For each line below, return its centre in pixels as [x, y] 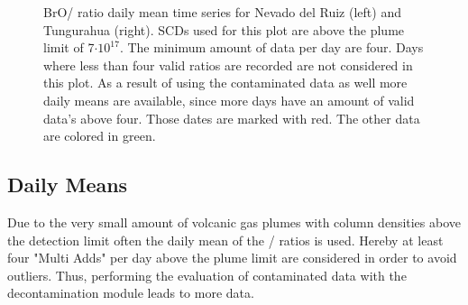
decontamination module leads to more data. [131, 293]
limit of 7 [69, 47]
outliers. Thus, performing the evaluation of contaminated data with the [207, 275]
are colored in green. [100, 136]
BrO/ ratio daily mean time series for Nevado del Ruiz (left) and [222, 12]
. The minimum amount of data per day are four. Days [271, 47]
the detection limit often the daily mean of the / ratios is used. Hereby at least [225, 240]
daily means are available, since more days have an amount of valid [229, 100]
